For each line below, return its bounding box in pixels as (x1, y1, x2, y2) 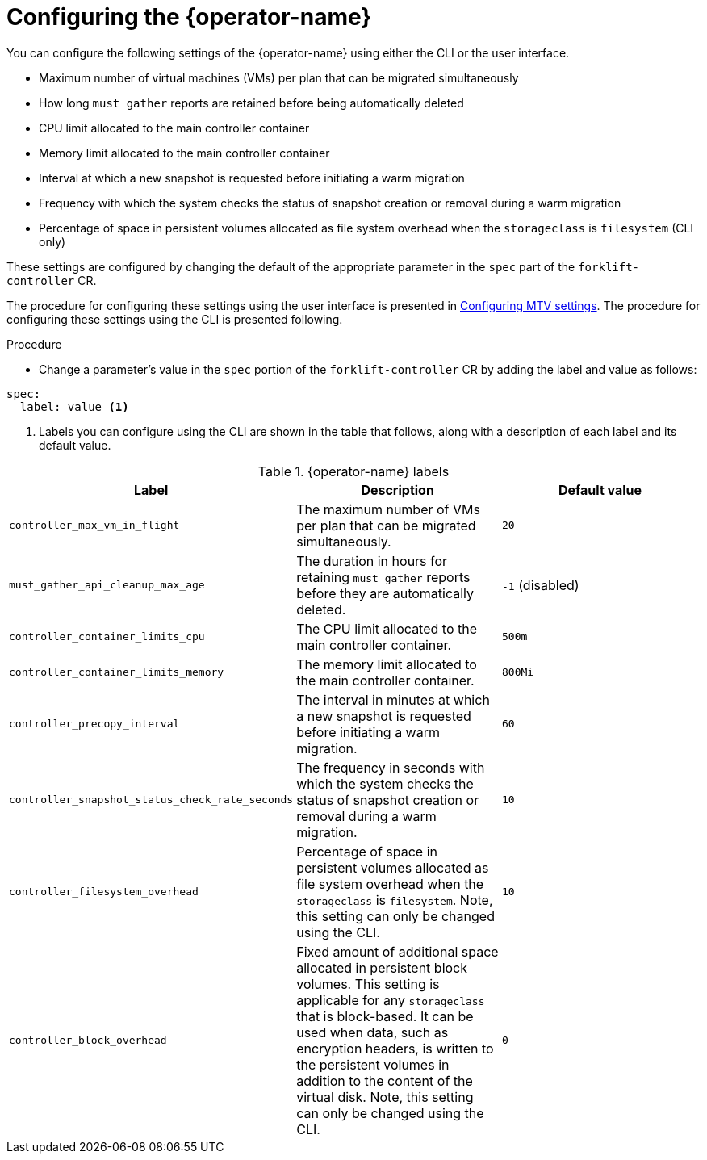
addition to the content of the (296, 1072, 473, 1089)
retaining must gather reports (296, 568, 471, 585)
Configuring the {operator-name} (6, 3, 372, 31)
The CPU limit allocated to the (296, 620, 478, 637)
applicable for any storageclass (296, 991, 485, 1008)
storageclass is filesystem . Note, (296, 891, 493, 908)
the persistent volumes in (296, 1056, 450, 1073)
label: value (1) (19, 400, 129, 413)
